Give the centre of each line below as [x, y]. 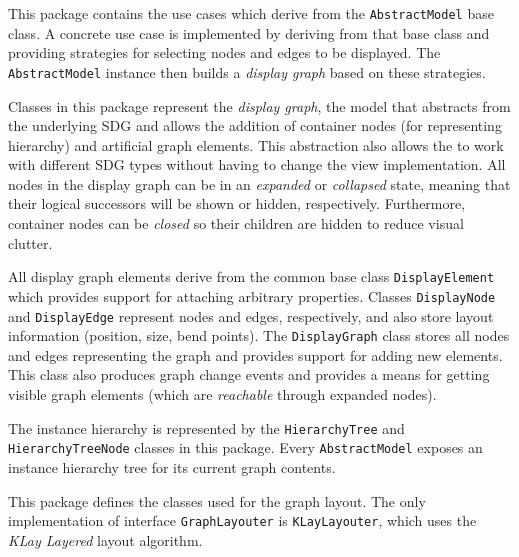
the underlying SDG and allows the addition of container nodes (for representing [255, 125]
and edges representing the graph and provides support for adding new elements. [255, 354]
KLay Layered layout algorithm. [105, 539]
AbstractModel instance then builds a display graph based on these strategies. [247, 71]
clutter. [30, 242]
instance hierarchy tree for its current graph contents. [172, 466]
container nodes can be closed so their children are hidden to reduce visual [236, 223]
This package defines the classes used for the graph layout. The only [217, 500]
